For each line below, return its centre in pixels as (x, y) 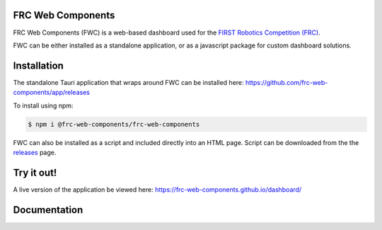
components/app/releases (51, 93)
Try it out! (35, 172)
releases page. (35, 152)
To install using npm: (43, 105)
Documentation (48, 210)
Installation (38, 65)
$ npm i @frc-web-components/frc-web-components (114, 124)
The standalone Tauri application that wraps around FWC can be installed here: (128, 82)
